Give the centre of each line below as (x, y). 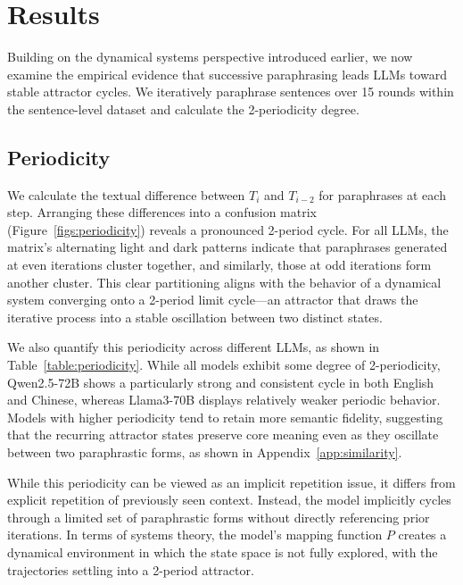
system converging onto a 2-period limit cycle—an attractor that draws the (213, 300)
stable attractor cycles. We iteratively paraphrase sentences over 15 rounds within (231, 92)
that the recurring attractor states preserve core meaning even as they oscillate (223, 435)
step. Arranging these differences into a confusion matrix (162, 212)
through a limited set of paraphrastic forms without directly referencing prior (219, 517)
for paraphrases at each (382, 194)
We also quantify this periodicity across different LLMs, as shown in (194, 347)
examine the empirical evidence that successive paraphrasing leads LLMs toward (227, 74)
